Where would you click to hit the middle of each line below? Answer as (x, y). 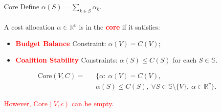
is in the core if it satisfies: (120, 27)
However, (18, 103)
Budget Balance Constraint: (61, 43)
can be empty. (93, 103)
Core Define (22, 6)
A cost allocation (29, 27)
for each (185, 59)
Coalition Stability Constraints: (66, 59)
